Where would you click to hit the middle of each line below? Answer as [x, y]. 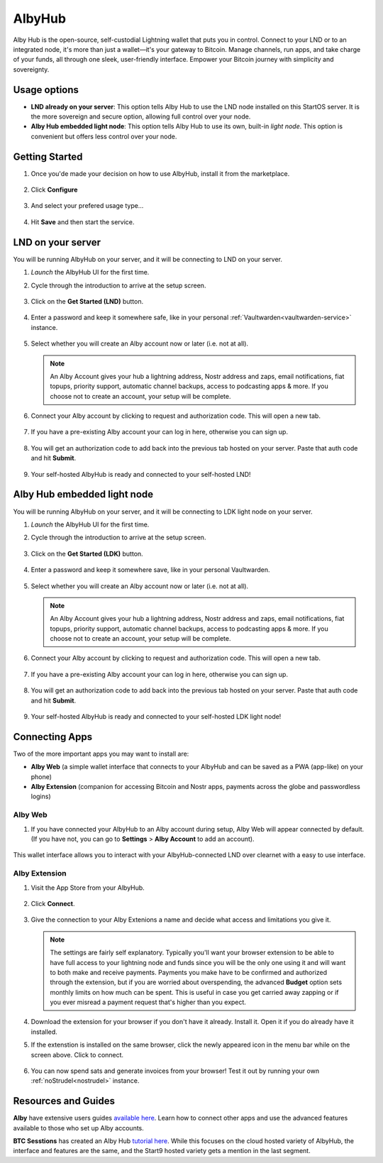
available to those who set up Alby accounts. [79, 1128]
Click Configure [54, 190]
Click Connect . [53, 903]
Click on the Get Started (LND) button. [87, 301]
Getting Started [48, 156]
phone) [41, 776]
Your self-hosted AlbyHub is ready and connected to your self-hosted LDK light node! [156, 717]
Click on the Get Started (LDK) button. [87, 553]
